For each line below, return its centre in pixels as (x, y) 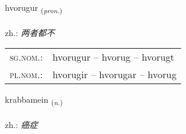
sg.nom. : (26, 57)
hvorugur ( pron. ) (34, 8)
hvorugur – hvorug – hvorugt (114, 57)
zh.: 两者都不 (30, 32)
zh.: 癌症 (21, 125)
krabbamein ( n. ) (34, 100)
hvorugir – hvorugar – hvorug (115, 75)
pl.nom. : (26, 75)
